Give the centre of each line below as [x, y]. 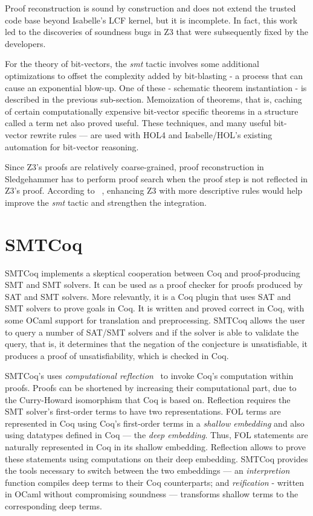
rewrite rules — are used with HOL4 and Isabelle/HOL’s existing [151, 134]
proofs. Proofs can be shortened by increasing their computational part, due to [151, 387]
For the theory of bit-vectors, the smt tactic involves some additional [132, 64]
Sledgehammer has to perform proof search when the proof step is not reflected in [156, 178]
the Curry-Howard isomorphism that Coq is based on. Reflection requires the [148, 399]
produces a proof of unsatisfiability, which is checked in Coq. [117, 355]
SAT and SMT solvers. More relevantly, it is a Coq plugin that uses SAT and [148, 296]
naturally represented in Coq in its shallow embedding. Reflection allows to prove [156, 446]
